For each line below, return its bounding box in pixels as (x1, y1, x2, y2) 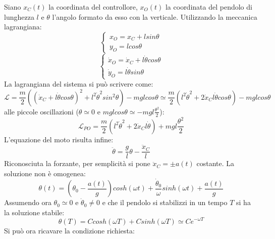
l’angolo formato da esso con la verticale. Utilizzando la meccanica (52, 11, 257, 22)
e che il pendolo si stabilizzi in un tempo (102, 197, 228, 208)
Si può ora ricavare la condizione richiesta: (4, 225, 135, 235)
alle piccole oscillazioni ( (4, 106, 79, 116)
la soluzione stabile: (4, 207, 65, 217)
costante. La (196, 158, 235, 169)
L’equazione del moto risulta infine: (4, 134, 114, 144)
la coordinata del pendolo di (165, 2, 252, 12)
